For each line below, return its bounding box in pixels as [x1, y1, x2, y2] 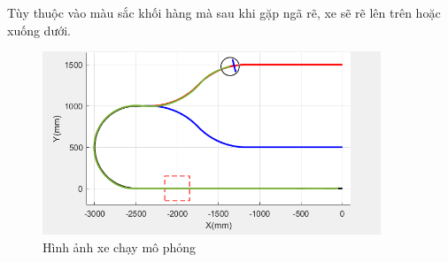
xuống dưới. [7, 20, 71, 39]
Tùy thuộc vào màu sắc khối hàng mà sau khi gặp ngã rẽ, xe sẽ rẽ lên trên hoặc [7, 4, 441, 21]
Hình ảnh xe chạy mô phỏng [42, 237, 197, 256]
